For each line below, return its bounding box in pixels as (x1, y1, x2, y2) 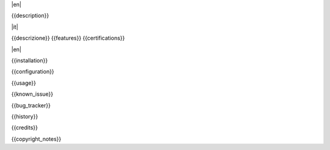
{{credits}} (11, 124, 38, 131)
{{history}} (11, 113, 38, 120)
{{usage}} (11, 79, 36, 87)
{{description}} (11, 12, 49, 20)
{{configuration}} (11, 68, 54, 76)
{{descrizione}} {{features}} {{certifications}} (11, 34, 125, 42)
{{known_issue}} (11, 90, 54, 98)
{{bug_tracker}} (11, 101, 51, 109)
